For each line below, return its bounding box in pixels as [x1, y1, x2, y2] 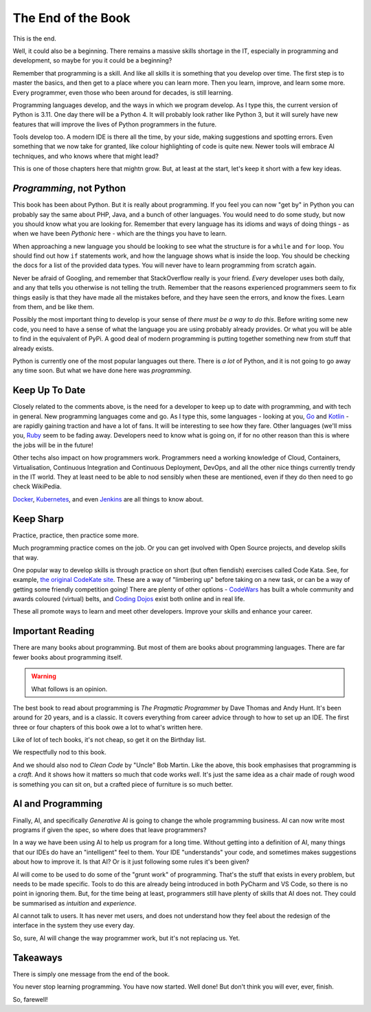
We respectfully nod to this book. [12, 748, 106, 756]
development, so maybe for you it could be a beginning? [12, 56, 172, 65]
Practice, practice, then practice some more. [12, 531, 139, 539]
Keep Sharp [12, 513, 65, 525]
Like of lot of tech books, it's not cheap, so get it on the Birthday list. [12, 736, 206, 744]
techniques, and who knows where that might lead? [12, 152, 159, 160]
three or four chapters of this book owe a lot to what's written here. [12, 723, 203, 731]
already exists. [12, 344, 54, 352]
